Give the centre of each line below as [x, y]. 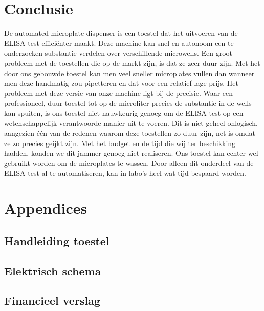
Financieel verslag [52, 301]
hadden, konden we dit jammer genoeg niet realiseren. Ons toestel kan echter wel [131, 153]
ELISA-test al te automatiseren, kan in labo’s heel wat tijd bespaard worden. [125, 173]
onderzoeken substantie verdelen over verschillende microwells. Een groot [118, 53]
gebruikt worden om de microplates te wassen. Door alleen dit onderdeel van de [129, 163]
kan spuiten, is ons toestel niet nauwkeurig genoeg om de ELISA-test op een [124, 113]
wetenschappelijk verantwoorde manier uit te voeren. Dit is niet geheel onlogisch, [131, 123]
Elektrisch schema [53, 270]
